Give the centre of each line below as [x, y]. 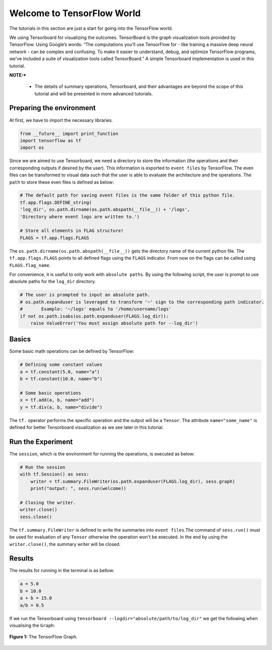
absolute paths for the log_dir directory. [53, 282]
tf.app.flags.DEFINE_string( [56, 202]
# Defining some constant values [61, 365]
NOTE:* [18, 75]
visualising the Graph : [32, 625]
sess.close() [36, 517]
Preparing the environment [52, 108]
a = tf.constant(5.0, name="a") [60, 372]
